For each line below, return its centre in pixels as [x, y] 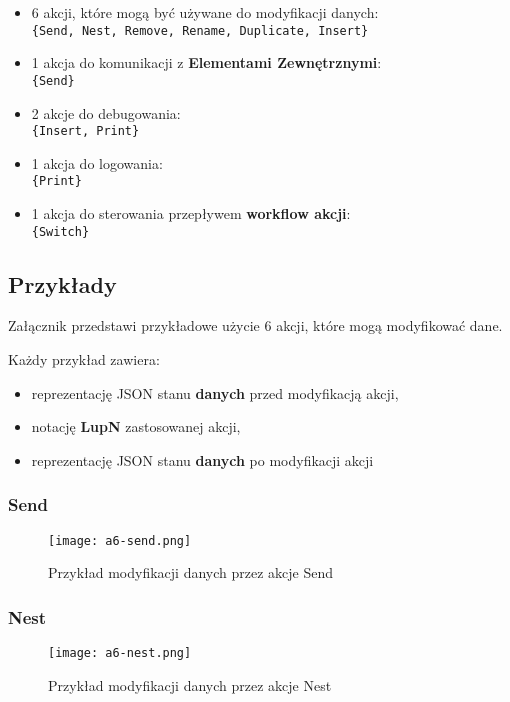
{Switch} [60, 231]
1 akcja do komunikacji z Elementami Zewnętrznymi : [206, 62]
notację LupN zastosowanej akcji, [136, 426]
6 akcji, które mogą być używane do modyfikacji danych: [205, 12]
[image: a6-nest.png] [120, 653]
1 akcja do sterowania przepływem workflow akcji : [191, 213]
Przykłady [62, 283]
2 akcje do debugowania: [106, 112]
